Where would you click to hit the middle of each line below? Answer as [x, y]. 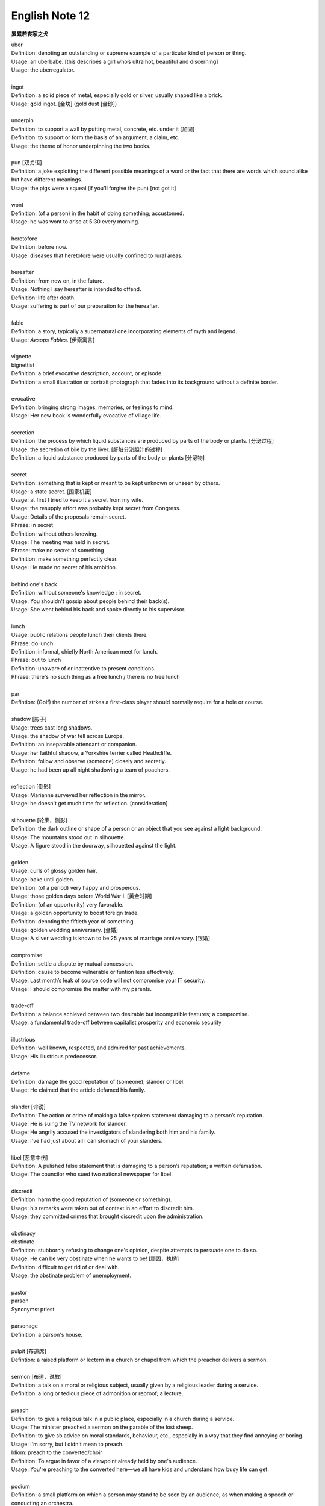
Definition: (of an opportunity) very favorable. [67, 904]
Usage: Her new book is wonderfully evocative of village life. [86, 416]
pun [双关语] [26, 163]
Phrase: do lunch [32, 643]
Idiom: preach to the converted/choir [57, 1452]
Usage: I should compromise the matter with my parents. [82, 989]
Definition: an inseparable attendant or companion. [74, 745]
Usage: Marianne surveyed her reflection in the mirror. [78, 795]
